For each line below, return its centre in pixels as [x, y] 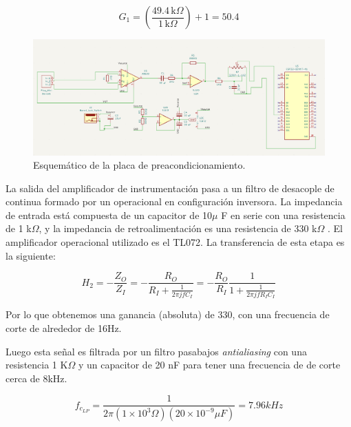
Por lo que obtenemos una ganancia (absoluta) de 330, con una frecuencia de [168, 314]
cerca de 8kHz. [36, 378]
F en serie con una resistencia [283, 215]
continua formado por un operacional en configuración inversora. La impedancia [174, 201]
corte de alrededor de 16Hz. [64, 328]
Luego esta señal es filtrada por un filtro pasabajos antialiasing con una [156, 351]
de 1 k [19, 228]
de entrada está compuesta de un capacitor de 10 [109, 215]
